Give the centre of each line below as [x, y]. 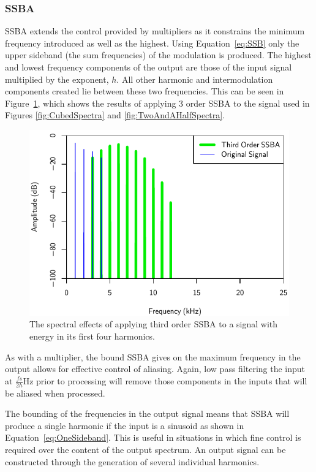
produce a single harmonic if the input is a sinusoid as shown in [125, 425]
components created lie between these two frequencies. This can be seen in [145, 91]
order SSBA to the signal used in [248, 103]
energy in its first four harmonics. [92, 336]
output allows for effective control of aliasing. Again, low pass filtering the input [155, 369]
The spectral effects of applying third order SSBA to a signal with [154, 324]
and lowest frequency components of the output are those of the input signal [149, 67]
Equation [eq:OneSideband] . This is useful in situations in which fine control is [153, 437]
